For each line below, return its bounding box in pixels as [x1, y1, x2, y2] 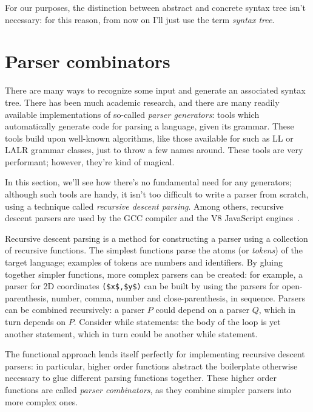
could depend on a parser [155, 303, 250, 316]
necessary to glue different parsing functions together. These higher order [5, 371, 277, 384]
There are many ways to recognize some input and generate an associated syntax [5, 84, 306, 97]
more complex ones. [5, 395, 78, 408]
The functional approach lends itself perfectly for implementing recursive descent [5, 348, 305, 360]
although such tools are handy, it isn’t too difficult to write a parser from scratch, [5, 188, 309, 201]
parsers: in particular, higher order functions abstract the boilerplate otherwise [5, 359, 298, 372]
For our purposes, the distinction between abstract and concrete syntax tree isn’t [5, 1, 306, 13]
